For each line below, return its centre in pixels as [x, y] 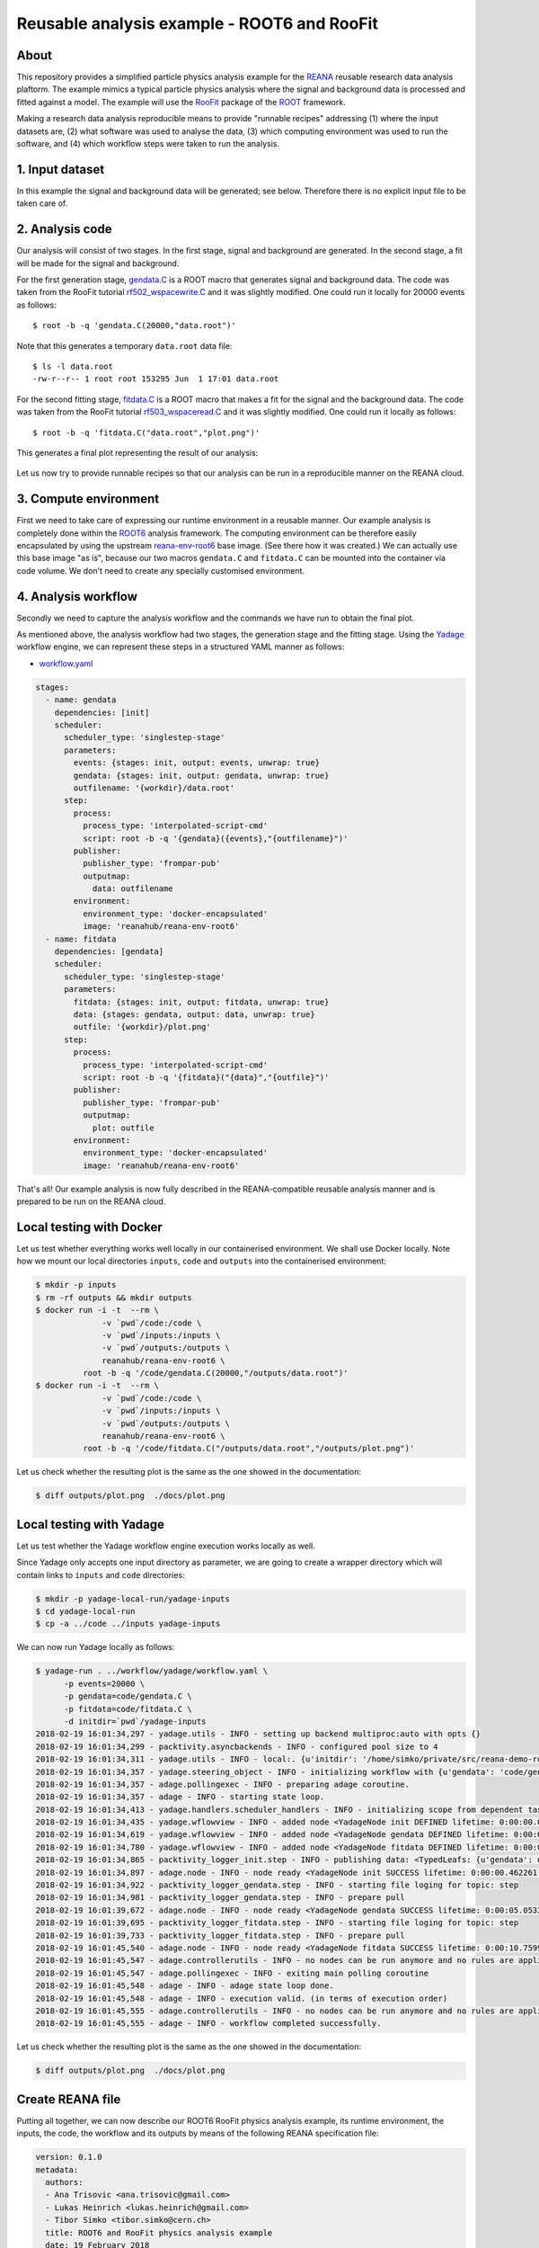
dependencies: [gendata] [109, 952]
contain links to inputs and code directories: [101, 1574]
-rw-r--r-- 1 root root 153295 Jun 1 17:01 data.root [156, 379]
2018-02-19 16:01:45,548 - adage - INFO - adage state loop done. [185, 1986]
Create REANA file [69, 2099]
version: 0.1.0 [69, 2157]
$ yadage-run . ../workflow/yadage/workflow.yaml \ [152, 1671]
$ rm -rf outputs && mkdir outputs [114, 1298]
